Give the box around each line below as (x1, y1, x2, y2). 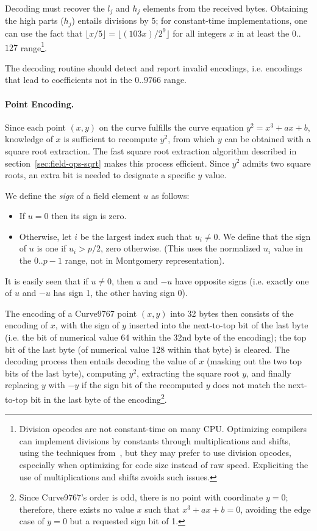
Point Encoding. (5, 97, 74, 110)
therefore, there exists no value (19, 502, 134, 515)
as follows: (151, 189, 190, 201)
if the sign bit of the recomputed (81, 378, 204, 391)
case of (19, 515, 45, 527)
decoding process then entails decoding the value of (5, 355, 196, 367)
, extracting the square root (137, 366, 240, 379)
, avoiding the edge (240, 502, 311, 515)
